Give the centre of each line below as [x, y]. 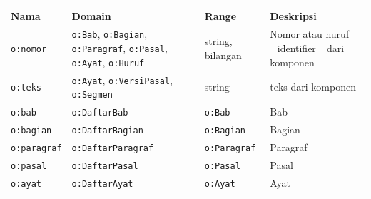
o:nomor [29, 49]
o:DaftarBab [100, 113]
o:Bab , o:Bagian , [110, 34]
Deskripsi [293, 15]
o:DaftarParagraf [113, 148]
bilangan [223, 55]
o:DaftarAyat [102, 184]
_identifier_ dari [307, 48]
